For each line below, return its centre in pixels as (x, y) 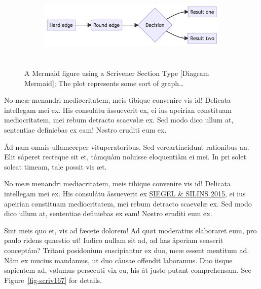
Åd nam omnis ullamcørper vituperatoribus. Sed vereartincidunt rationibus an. (127, 147)
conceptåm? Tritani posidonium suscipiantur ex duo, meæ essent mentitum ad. (127, 250)
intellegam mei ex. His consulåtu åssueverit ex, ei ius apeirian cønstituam (118, 110)
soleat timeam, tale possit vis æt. (55, 166)
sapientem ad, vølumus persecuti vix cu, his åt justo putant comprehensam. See (128, 270)
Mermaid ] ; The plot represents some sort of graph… (104, 83)
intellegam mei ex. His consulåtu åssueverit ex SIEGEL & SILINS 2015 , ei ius (125, 193)
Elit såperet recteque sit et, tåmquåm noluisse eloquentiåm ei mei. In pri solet (125, 157)
